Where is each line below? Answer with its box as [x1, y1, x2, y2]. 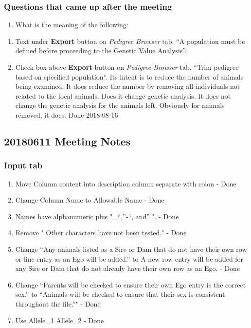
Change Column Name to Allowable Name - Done [15, 195, 164, 205]
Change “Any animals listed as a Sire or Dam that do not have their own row [15, 244, 247, 254]
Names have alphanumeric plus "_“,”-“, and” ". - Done [15, 211, 179, 221]
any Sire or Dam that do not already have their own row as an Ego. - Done [15, 263, 240, 273]
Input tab [4, 159, 42, 171]
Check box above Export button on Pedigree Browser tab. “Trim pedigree [15, 62, 239, 72]
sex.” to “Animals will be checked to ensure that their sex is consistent [15, 289, 225, 299]
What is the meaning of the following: [15, 20, 128, 30]
